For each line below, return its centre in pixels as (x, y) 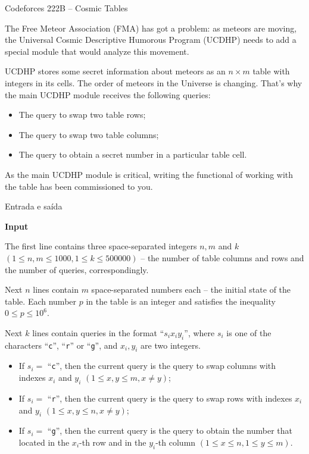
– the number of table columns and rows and (222, 257)
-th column (176, 442)
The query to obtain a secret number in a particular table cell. (133, 154)
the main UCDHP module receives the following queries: (108, 94)
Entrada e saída (34, 206)
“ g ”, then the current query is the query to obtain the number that (170, 430)
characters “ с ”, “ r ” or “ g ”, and (61, 345)
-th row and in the (113, 442)
